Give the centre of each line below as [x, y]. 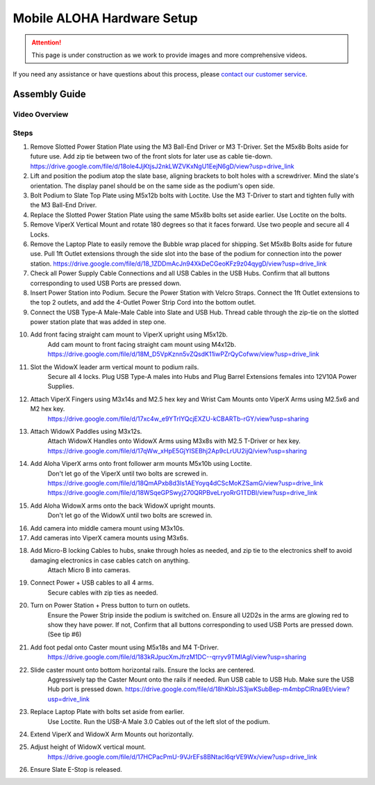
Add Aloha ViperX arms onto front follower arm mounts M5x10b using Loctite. [141, 464]
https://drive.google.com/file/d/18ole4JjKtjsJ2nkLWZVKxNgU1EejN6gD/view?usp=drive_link [162, 166]
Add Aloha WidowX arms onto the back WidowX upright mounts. [123, 505]
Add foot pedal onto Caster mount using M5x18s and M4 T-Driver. [124, 647]
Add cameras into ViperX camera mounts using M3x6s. [109, 537]
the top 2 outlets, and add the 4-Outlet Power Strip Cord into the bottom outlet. [143, 302]
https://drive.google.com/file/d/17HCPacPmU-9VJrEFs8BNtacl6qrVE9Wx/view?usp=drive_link [182, 756]
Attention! [47, 42]
